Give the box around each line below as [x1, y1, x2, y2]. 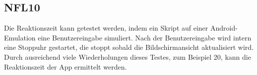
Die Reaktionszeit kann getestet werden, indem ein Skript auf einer [4, 23, 208, 33]
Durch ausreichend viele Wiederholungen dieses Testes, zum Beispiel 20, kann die [4, 51, 251, 62]
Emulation [4, 32, 36, 42]
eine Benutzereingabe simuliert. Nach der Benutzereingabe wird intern [38, 32, 252, 42]
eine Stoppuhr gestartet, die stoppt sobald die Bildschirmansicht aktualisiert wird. [4, 42, 254, 52]
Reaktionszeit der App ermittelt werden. [4, 61, 127, 72]
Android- [210, 23, 238, 33]
